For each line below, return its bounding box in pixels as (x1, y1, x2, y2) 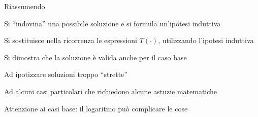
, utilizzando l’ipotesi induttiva (158, 35, 254, 46)
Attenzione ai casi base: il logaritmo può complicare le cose (4, 103, 188, 113)
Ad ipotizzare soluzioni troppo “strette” (4, 69, 127, 80)
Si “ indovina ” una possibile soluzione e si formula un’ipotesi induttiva (4, 18, 221, 28)
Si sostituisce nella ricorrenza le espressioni (4, 35, 137, 46)
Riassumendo (4, 1, 45, 11)
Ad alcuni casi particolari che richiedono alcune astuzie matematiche (4, 86, 217, 96)
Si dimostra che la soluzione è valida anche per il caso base (4, 52, 187, 62)
